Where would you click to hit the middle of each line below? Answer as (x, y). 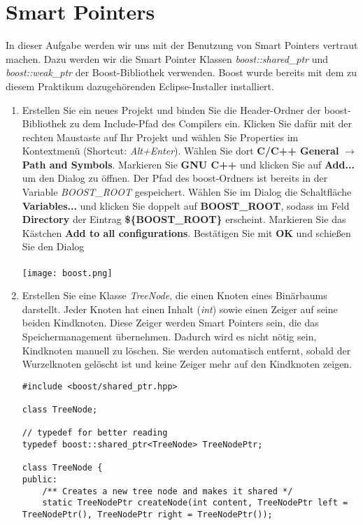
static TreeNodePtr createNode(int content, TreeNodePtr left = (195, 503)
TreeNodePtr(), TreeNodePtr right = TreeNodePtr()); (147, 515)
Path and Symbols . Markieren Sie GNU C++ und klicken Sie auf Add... (188, 164)
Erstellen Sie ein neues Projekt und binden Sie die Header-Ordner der (171, 109)
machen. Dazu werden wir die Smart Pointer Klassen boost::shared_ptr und (167, 58)
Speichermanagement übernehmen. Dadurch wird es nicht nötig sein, (169, 337)
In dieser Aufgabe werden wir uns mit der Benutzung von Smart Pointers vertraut (182, 45)
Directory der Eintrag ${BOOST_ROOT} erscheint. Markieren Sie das (184, 219)
